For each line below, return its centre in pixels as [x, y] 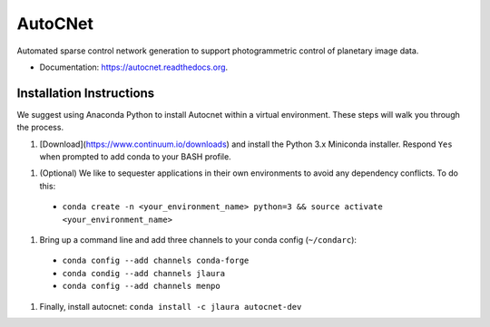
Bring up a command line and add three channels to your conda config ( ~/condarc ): [198, 239]
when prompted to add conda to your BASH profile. [135, 157]
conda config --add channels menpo [142, 286]
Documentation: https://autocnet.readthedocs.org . [134, 67]
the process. [40, 128]
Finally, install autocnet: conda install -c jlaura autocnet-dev [171, 306]
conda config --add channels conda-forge [156, 261]
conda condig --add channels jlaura [144, 273]
